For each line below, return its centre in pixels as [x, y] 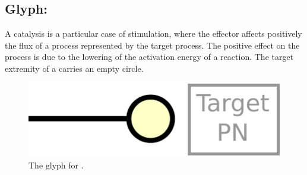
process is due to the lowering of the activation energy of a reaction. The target [149, 57]
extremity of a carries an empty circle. [74, 68]
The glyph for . [56, 165]
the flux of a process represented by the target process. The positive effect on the [152, 45]
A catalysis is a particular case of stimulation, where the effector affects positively [153, 34]
